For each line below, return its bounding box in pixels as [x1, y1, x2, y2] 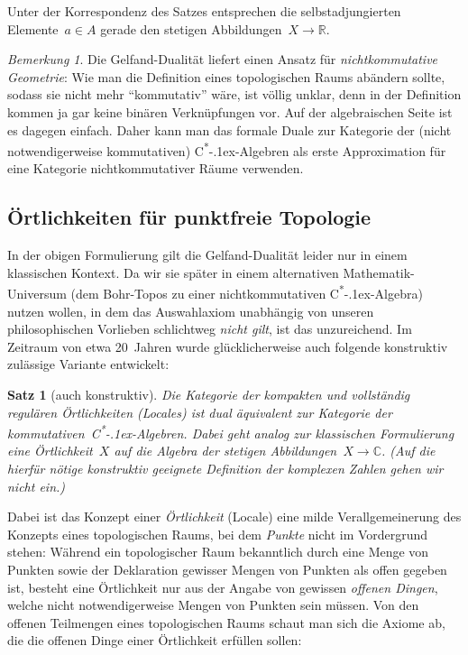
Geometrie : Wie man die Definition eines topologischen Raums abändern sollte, [7, 67, 445, 86]
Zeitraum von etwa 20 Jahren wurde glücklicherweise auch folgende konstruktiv [7, 337, 448, 355]
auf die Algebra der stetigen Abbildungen [114, 441, 337, 460]
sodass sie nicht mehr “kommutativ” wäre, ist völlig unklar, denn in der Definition [7, 85, 462, 104]
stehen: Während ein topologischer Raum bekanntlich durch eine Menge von [7, 542, 429, 561]
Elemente [7, 19, 59, 38]
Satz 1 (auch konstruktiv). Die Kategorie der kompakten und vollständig [7, 385, 410, 404]
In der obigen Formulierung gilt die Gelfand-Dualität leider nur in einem [7, 245, 408, 264]
